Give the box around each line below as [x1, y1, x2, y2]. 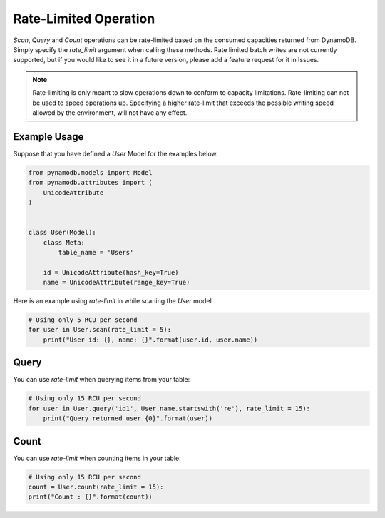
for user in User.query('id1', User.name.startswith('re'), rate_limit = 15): [28, 404, 310, 412]
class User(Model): [28, 228, 96, 237]
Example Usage [13, 131, 84, 143]
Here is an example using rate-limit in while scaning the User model [13, 297, 212, 305]
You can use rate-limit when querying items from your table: [13, 375, 190, 384]
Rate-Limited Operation [13, 11, 155, 26]
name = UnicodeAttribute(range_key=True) [43, 278, 190, 287]
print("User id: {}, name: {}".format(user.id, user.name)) [43, 335, 258, 344]
